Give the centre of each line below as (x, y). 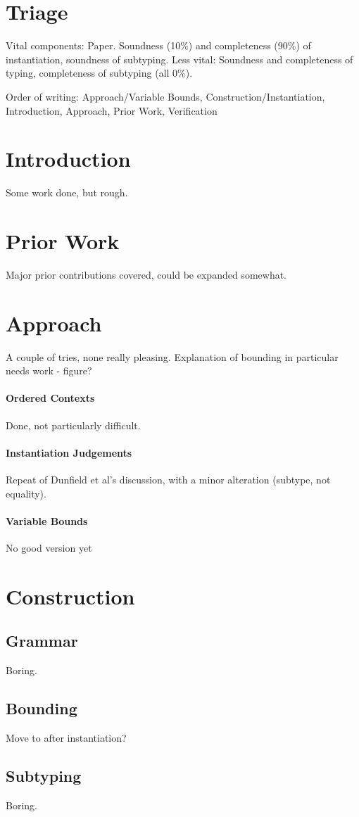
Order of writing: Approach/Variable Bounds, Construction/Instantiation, (165, 96)
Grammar (42, 641)
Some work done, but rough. (67, 192)
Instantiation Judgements (69, 452)
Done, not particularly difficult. (73, 425)
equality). (26, 493)
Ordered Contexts (50, 398)
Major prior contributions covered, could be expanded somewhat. (146, 274)
